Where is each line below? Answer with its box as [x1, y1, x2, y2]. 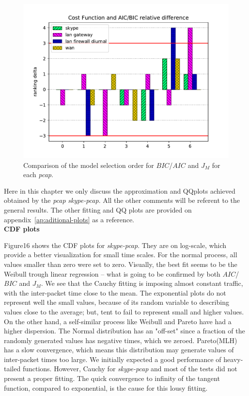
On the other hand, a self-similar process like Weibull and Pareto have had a [4, 316, 232, 326]
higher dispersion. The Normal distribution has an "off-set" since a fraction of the [4, 326, 245, 336]
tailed [4, 363, 21, 374]
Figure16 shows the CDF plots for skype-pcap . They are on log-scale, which [4, 240, 227, 250]
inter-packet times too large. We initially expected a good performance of [4, 354, 221, 364]
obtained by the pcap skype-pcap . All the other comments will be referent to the [4, 195, 240, 205]
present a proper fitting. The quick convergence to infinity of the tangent [4, 373, 220, 383]
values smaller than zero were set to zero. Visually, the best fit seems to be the [4, 259, 237, 269]
